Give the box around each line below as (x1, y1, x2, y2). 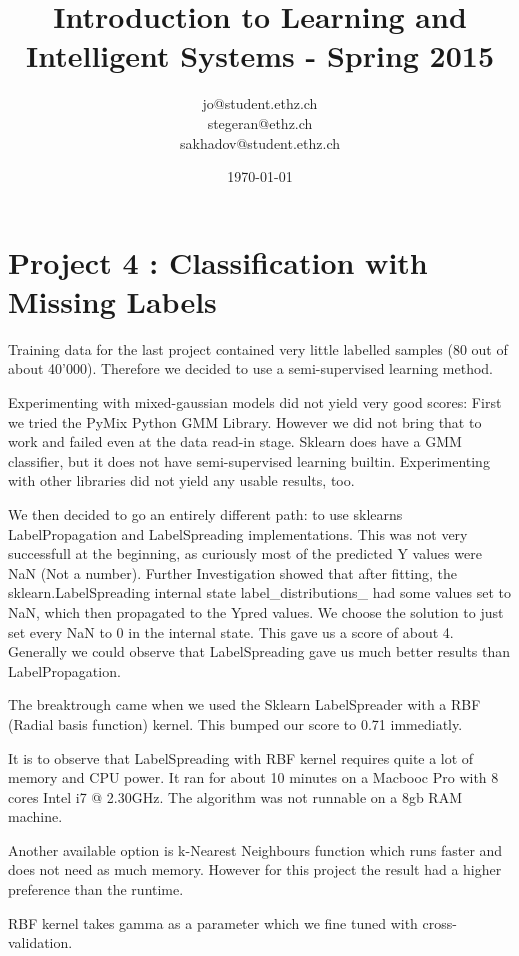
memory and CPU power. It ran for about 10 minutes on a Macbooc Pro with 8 (8, 767, 499, 788)
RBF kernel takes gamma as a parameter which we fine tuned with (8, 912, 418, 933)
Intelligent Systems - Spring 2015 (25, 35, 495, 76)
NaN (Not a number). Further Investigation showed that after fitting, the (8, 562, 457, 583)
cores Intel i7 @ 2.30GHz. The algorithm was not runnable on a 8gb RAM (8, 786, 462, 807)
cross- (422, 912, 457, 933)
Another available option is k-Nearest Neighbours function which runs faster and (8, 839, 503, 860)
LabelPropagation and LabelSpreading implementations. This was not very (8, 523, 468, 544)
